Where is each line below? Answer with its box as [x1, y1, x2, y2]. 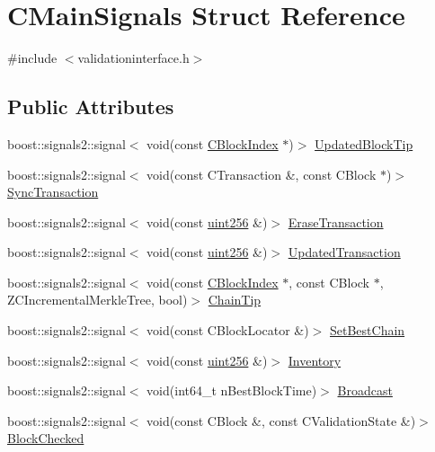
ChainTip [208, 290, 262, 309]
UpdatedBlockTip [315, 134, 413, 153]
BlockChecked [7, 429, 84, 448]
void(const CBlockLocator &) [146, 321, 309, 340]
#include [7, 49, 58, 67]
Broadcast [337, 381, 393, 400]
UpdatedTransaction [288, 243, 401, 261]
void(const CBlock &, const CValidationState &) [146, 411, 416, 430]
